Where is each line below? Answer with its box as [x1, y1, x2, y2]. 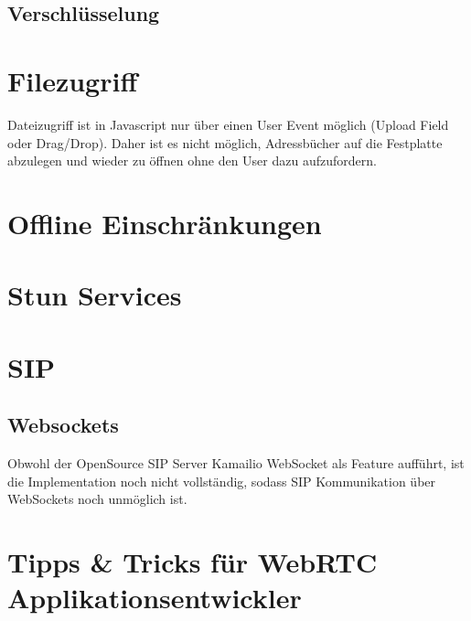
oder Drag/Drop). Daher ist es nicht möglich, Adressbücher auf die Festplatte [7, 133, 443, 152]
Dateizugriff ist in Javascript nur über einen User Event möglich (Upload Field [7, 114, 449, 134]
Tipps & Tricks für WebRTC [7, 542, 378, 580]
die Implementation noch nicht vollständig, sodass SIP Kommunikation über [7, 471, 436, 490]
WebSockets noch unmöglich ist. [7, 489, 187, 509]
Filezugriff [7, 61, 138, 99]
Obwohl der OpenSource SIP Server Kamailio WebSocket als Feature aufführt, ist [7, 454, 465, 473]
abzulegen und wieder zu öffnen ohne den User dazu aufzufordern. [7, 151, 377, 170]
